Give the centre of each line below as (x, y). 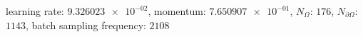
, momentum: (177, 11)
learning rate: (35, 11)
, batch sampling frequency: (86, 25)
